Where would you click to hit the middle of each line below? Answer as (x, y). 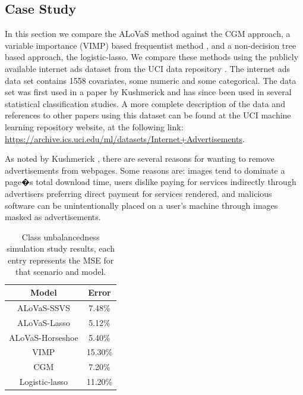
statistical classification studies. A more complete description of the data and (145, 103)
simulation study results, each (61, 248)
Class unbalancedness (61, 236)
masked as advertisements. (53, 217)
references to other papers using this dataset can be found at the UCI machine (148, 115)
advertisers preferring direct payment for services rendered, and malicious (138, 193)
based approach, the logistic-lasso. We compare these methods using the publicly (152, 57)
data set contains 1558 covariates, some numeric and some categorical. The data (151, 80)
